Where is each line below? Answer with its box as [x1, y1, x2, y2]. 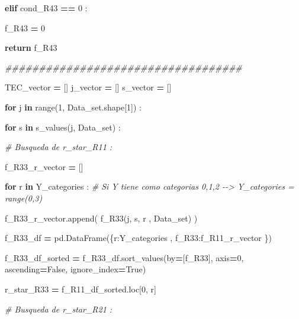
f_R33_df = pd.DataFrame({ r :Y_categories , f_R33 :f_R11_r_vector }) [5, 232, 272, 244]
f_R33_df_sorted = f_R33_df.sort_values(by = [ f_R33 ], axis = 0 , [5, 251, 244, 263]
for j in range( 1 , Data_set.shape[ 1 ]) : [5, 100, 142, 113]
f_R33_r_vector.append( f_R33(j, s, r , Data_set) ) [5, 211, 198, 224]
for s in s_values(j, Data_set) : [5, 121, 121, 133]
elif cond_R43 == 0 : [5, 2, 88, 14]
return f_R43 [5, 41, 57, 54]
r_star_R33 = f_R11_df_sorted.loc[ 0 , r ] [5, 282, 156, 295]
